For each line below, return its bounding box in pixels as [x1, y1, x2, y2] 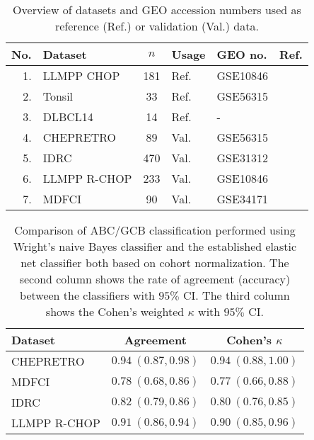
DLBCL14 [42, 108, 93, 125]
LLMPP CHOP [42, 67, 120, 84]
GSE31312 [216, 150, 268, 166]
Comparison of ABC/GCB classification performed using [14, 222, 296, 238]
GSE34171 [216, 191, 268, 207]
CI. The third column [183, 287, 290, 303]
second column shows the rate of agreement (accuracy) [19, 271, 291, 287]
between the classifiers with [20, 287, 156, 303]
